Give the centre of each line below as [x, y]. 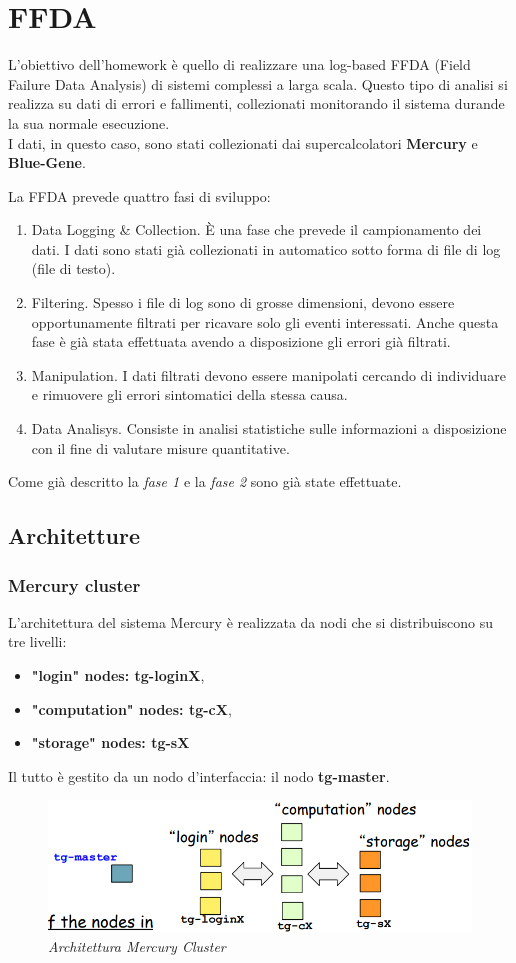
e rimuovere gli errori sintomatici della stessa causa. [189, 394]
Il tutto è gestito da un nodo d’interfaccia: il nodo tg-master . [199, 775]
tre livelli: [37, 641]
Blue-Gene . [47, 162]
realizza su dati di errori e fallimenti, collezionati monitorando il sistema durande [256, 103]
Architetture [74, 535]
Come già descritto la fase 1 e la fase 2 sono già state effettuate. [205, 481]
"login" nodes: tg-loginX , [118, 675]
